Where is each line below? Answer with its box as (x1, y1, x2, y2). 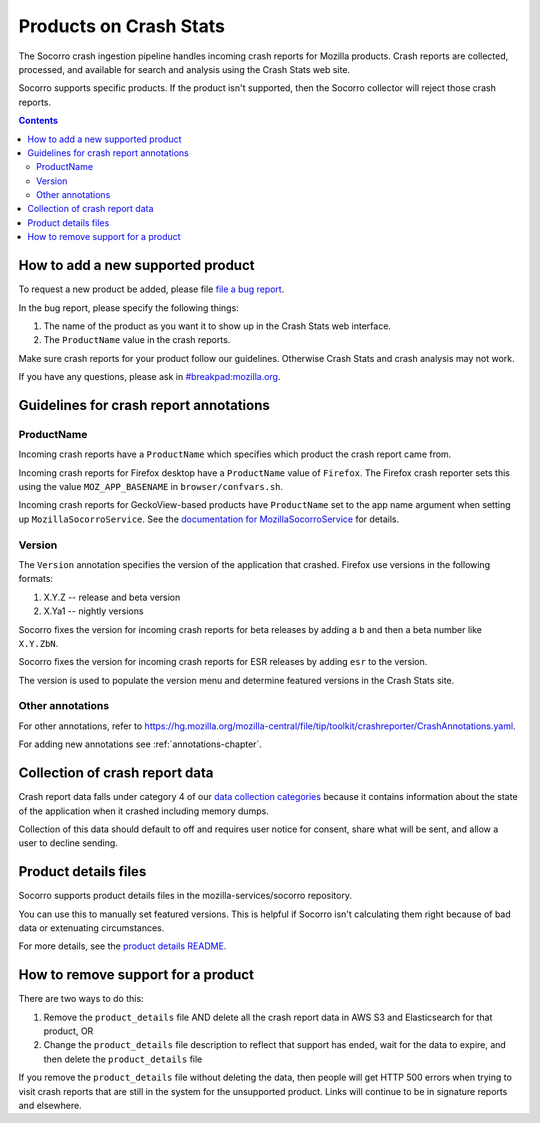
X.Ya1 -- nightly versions (43, 605, 144, 617)
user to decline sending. (18, 837, 119, 849)
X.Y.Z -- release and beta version (43, 591, 181, 603)
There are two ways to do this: (18, 993, 144, 1005)
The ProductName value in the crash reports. (43, 334, 231, 346)
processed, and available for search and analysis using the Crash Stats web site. (18, 63, 350, 75)
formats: (18, 573, 54, 585)
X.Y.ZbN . (18, 637, 59, 649)
